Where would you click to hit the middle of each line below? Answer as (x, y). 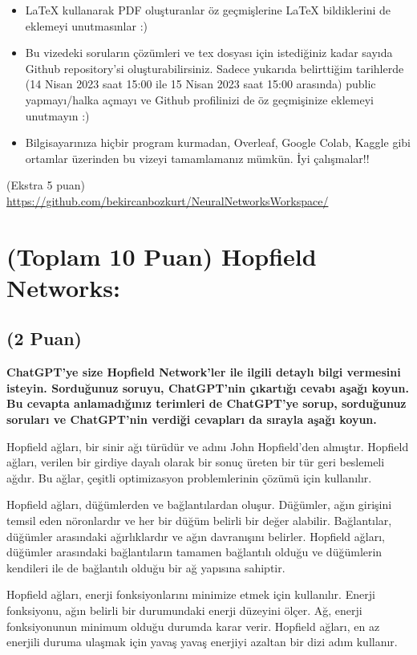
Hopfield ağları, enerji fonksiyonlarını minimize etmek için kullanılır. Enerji (191, 594)
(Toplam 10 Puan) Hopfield (162, 256)
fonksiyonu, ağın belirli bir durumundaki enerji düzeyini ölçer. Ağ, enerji (184, 610)
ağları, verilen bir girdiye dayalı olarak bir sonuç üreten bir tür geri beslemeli (196, 462)
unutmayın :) (57, 115)
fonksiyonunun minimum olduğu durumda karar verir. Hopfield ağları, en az (193, 626)
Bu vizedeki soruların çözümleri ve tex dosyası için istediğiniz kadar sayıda (209, 53)
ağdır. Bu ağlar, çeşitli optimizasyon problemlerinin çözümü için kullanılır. (189, 477)
